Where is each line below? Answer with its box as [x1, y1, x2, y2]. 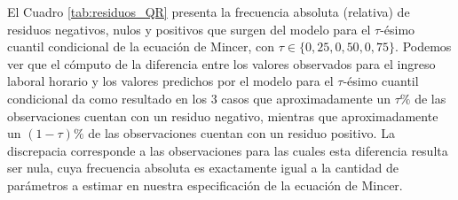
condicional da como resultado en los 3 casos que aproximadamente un [7, 88, 391, 107]
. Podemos [395, 37, 452, 56]
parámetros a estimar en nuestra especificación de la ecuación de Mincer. [7, 175, 403, 194]
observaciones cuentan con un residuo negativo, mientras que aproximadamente [7, 106, 438, 125]
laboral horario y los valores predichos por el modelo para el [7, 72, 334, 90]
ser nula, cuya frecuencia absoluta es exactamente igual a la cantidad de [7, 158, 399, 177]
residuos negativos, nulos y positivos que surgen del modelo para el [7, 19, 371, 38]
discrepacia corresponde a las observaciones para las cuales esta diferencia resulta [7, 141, 448, 159]
